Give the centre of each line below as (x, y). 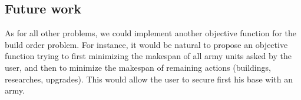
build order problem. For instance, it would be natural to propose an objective (146, 44)
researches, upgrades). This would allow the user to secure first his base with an (149, 79)
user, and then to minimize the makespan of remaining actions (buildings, (138, 67)
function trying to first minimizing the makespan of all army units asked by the (148, 56)
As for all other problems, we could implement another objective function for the (151, 33)
